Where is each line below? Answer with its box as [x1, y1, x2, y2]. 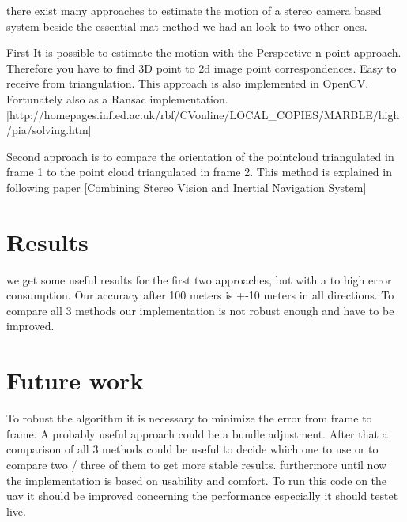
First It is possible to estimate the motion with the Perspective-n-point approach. [6, 44, 401, 61]
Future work [6, 364, 144, 396]
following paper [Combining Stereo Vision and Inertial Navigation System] [6, 178, 367, 195]
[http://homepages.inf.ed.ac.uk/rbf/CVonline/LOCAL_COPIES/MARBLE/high [6, 106, 400, 122]
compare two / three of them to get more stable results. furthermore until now [6, 456, 387, 472]
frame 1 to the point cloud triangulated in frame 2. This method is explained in [6, 163, 392, 180]
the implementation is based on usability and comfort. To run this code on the [6, 471, 387, 488]
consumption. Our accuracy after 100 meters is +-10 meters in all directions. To [6, 287, 394, 303]
